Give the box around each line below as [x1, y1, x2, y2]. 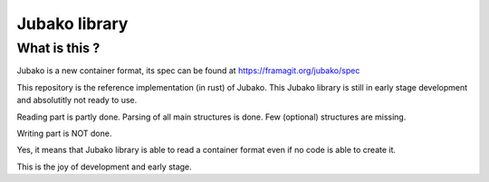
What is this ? [16, 40, 101, 56]
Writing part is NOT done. [16, 128, 112, 139]
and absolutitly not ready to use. [16, 95, 138, 106]
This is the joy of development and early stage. [16, 161, 192, 172]
